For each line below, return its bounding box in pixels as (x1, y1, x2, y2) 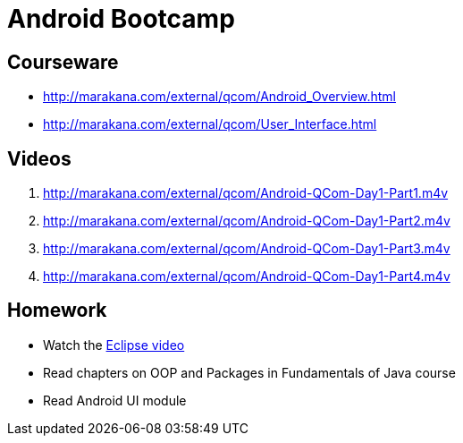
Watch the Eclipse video (43, 337, 185, 353)
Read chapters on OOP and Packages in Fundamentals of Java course (43, 364, 456, 380)
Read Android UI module (43, 392, 187, 408)
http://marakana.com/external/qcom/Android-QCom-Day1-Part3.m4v (43, 241, 450, 257)
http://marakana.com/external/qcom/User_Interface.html (43, 116, 377, 132)
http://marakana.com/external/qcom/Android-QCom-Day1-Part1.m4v (43, 185, 449, 201)
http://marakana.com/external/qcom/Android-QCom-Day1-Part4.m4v (43, 268, 450, 285)
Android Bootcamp (7, 4, 235, 34)
